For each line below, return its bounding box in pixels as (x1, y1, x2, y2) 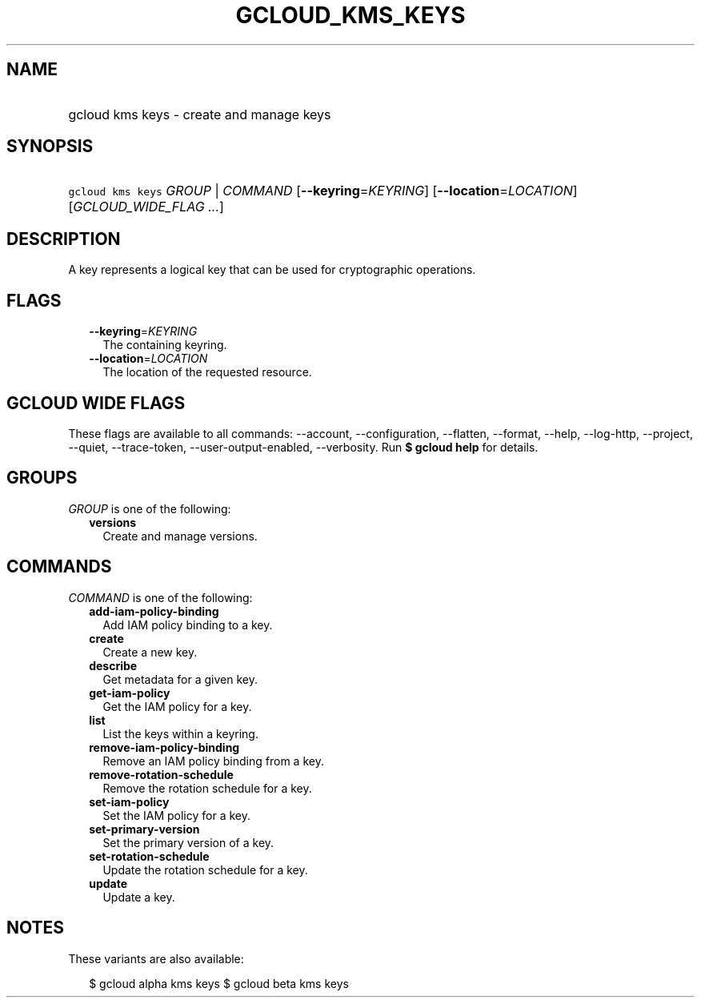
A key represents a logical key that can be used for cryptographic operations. (68, 263, 476, 277)
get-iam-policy (89, 685, 170, 700)
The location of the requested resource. (102, 365, 312, 380)
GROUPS (6, 468, 78, 488)
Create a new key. (102, 645, 198, 659)
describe (89, 658, 138, 673)
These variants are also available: (68, 951, 244, 966)
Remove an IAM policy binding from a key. (102, 753, 324, 768)
